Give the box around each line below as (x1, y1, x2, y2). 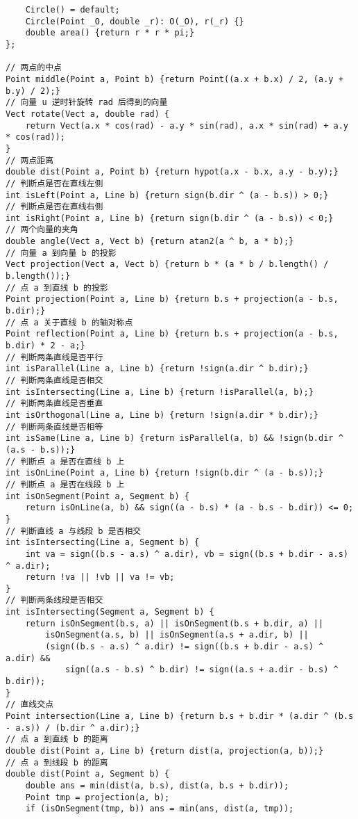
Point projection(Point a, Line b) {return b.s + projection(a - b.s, (6, 294, 339, 305)
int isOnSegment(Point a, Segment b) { (6, 491, 189, 501)
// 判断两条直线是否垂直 (6, 398, 103, 409)
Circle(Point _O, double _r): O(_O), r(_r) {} (25, 16, 244, 26)
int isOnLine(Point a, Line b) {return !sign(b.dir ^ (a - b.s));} (6, 468, 324, 478)
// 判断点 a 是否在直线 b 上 (6, 456, 125, 467)
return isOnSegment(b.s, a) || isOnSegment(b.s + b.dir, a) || (25, 618, 324, 629)
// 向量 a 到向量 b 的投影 (6, 248, 117, 258)
